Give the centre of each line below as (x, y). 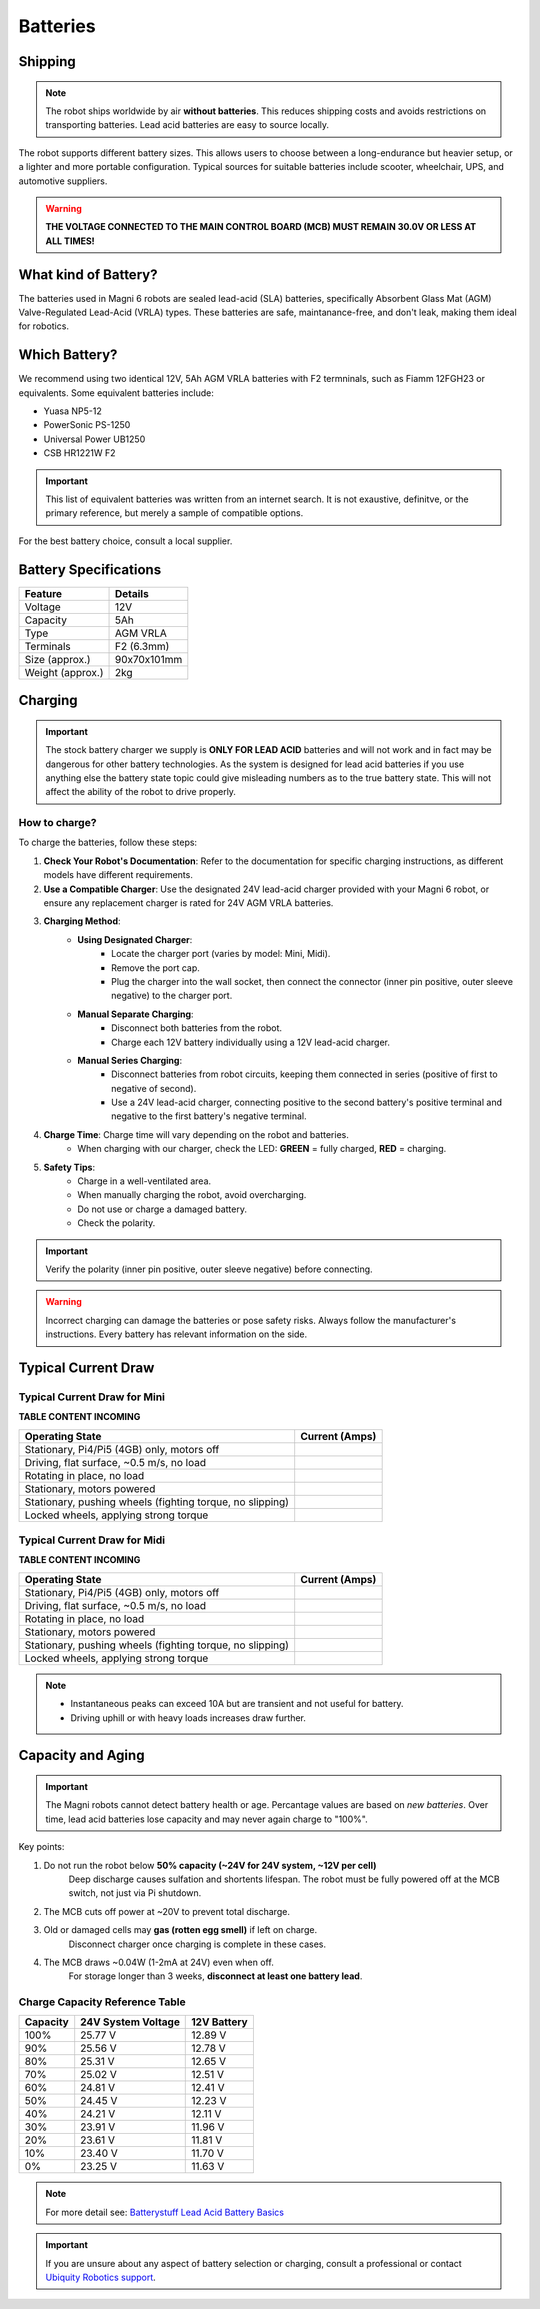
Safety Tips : (69, 1167)
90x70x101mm (148, 659)
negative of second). (154, 1088)
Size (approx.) (57, 659)
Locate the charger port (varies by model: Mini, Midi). (221, 954)
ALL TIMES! (70, 241)
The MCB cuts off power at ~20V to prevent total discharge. (166, 1911)
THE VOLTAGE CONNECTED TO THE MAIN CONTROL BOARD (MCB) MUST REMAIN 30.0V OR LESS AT (261, 227)
